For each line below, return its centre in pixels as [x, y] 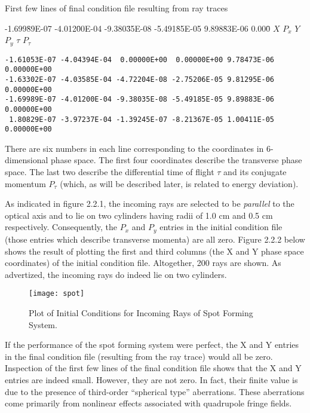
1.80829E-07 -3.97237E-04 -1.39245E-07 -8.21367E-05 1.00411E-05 [142, 119]
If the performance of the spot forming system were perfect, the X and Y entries [152, 345]
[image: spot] [57, 294]
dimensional [27, 160]
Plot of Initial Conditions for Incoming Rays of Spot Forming [141, 312]
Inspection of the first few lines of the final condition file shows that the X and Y [153, 368]
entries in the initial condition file [221, 227]
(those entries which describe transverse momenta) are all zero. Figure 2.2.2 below [155, 239]
